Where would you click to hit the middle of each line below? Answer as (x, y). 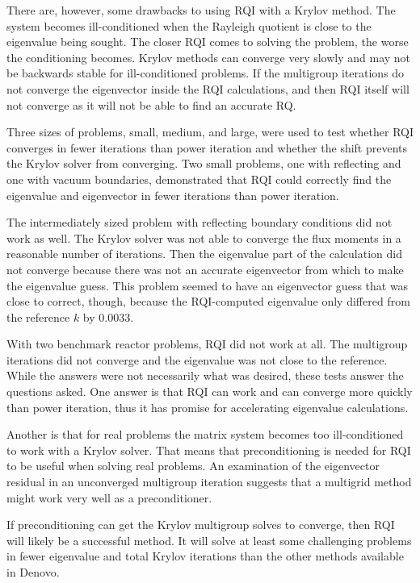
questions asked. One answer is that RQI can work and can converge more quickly (210, 391)
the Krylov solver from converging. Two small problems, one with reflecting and (204, 163)
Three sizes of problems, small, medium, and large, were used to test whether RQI (210, 132)
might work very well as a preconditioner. (109, 497)
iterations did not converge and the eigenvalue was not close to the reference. (197, 359)
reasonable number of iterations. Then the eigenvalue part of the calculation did (204, 254)
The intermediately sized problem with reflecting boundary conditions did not (199, 222)
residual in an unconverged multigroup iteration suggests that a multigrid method (209, 482)
